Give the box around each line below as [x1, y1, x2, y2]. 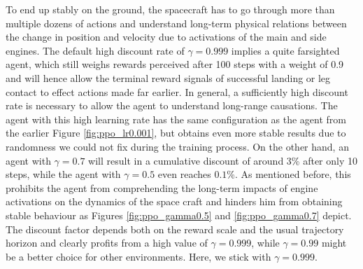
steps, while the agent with [6, 167, 121, 181]
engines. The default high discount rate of [6, 43, 185, 57]
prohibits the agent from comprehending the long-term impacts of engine [6, 180, 318, 195]
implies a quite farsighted [231, 43, 340, 57]
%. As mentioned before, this [227, 167, 351, 181]
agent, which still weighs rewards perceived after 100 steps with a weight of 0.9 [6, 57, 344, 71]
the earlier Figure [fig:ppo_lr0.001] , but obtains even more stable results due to [6, 125, 346, 140]
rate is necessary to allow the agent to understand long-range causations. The [6, 98, 338, 113]
